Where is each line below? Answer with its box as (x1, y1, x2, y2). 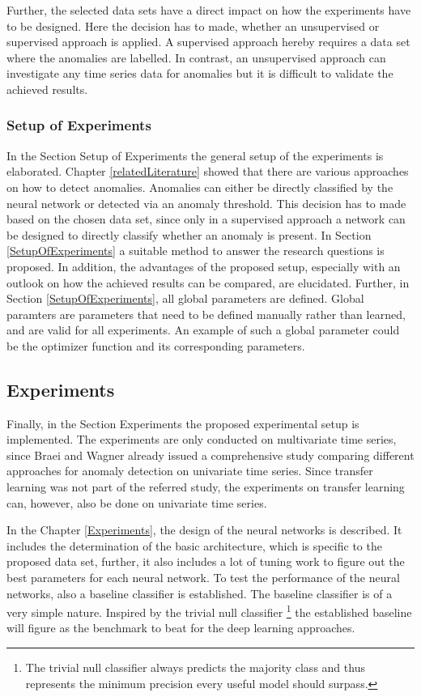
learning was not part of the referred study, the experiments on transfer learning (6, 478, 405, 495)
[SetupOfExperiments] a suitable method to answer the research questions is (6, 242, 385, 259)
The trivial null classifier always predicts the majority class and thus (25, 659, 365, 676)
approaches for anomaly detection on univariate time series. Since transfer (6, 462, 373, 479)
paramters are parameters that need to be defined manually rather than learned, (6, 305, 406, 322)
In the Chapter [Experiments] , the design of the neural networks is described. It (6, 521, 402, 538)
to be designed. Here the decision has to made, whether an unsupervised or (6, 17, 380, 34)
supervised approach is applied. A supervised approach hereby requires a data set (6, 33, 410, 50)
